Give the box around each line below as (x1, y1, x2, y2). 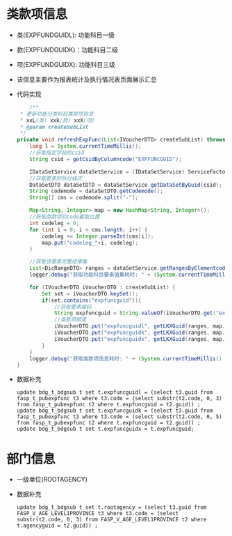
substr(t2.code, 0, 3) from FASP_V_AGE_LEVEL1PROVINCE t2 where (16, 516, 207, 523)
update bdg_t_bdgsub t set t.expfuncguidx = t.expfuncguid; (16, 426, 194, 433)
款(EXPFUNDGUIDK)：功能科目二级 (16, 45, 119, 54)
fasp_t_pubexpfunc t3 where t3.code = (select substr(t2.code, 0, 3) (16, 395, 223, 402)
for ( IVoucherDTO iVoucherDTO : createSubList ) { (29, 284, 176, 291)
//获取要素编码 (53, 303, 92, 310)
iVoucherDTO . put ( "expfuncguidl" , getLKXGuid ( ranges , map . (53, 323, 226, 330)
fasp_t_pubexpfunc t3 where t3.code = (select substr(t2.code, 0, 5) (16, 413, 223, 420)
